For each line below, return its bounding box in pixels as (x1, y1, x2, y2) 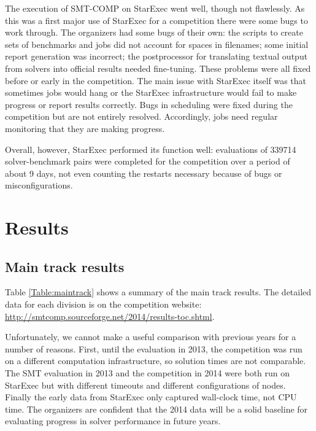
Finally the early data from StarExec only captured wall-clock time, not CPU (5, 390, 297, 403)
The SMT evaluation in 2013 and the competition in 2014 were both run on (5, 367, 290, 379)
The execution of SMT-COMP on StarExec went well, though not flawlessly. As (5, 2, 305, 14)
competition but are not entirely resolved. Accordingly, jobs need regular (5, 110, 278, 123)
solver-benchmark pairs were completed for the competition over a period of (5, 155, 290, 168)
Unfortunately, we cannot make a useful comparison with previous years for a (5, 330, 296, 343)
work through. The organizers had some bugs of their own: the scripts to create (5, 26, 303, 39)
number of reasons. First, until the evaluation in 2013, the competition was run (5, 342, 303, 355)
